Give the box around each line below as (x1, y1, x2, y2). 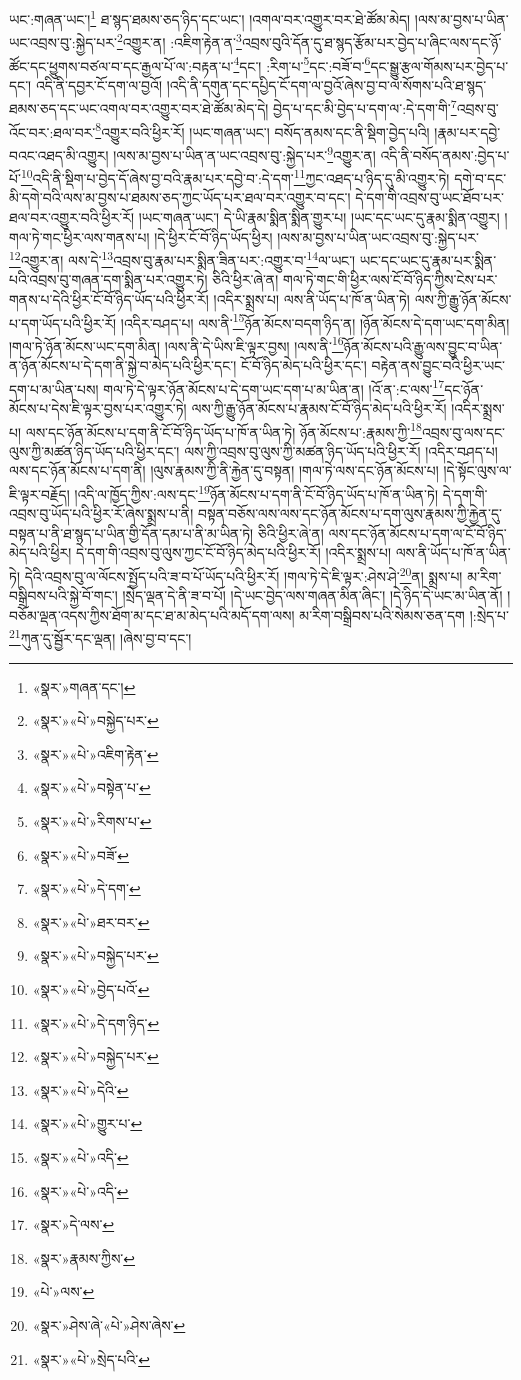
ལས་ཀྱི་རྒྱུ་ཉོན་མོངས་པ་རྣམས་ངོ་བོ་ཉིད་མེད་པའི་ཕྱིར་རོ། (191, 397, 447, 418)
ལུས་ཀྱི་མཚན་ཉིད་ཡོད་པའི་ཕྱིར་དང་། (9, 440, 180, 461)
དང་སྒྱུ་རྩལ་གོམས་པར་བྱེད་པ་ (370, 55, 509, 76)
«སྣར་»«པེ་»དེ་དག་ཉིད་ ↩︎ (32, 1012, 160, 1033)
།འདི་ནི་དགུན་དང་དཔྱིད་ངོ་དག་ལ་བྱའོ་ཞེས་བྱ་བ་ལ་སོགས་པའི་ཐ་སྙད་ (166, 74, 487, 95)
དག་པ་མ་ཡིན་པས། (9, 378, 99, 399)
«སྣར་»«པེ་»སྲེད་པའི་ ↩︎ (32, 1348, 150, 1369)
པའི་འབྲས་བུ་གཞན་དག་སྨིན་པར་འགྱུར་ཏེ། (9, 269, 208, 290)
